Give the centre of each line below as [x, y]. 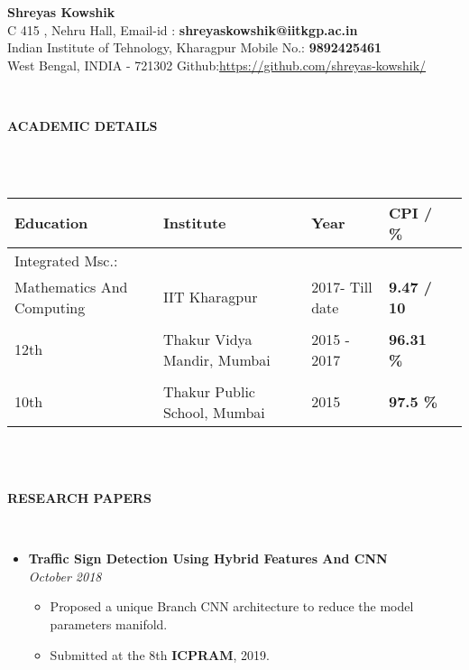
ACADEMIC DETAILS [83, 125]
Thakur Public [209, 391]
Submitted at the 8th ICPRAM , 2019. [160, 654]
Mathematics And [71, 286]
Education [51, 223]
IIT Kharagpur [210, 297]
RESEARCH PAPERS [80, 497]
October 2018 [65, 576]
